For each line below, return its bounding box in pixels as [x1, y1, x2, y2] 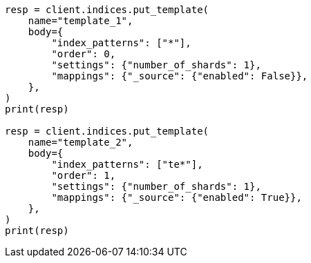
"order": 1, [51, 170, 116, 181]
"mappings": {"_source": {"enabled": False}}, [51, 70, 308, 81]
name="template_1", [28, 15, 133, 26]
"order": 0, [51, 48, 116, 59]
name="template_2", [28, 137, 133, 148]
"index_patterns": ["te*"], [51, 159, 203, 170]
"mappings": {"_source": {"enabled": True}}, [51, 192, 302, 203]
